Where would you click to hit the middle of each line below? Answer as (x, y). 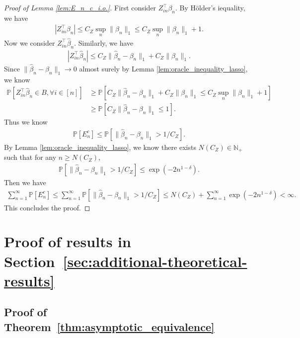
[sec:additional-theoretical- (155, 261)
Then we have (25, 182)
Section (30, 261)
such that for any (30, 157)
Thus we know (26, 122)
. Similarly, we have (104, 42)
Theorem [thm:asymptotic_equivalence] (109, 326)
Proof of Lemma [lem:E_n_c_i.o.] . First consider (80, 7)
